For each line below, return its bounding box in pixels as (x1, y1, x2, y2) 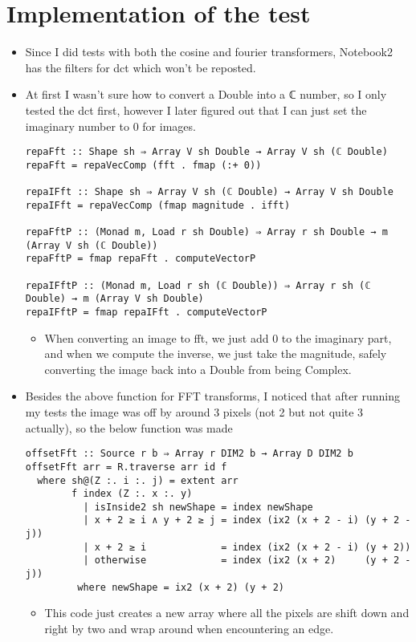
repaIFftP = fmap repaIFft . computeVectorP (25, 306, 267, 318)
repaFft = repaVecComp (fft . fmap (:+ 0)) (25, 159, 262, 171)
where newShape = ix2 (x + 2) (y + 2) (77, 581, 284, 593)
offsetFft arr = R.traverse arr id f (25, 461, 227, 473)
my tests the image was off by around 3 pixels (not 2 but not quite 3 (25, 404, 364, 420)
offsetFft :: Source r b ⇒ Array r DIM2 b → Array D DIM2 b (25, 448, 353, 460)
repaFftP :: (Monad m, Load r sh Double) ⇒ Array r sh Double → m (25, 226, 388, 238)
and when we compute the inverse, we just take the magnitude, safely (44, 345, 387, 362)
